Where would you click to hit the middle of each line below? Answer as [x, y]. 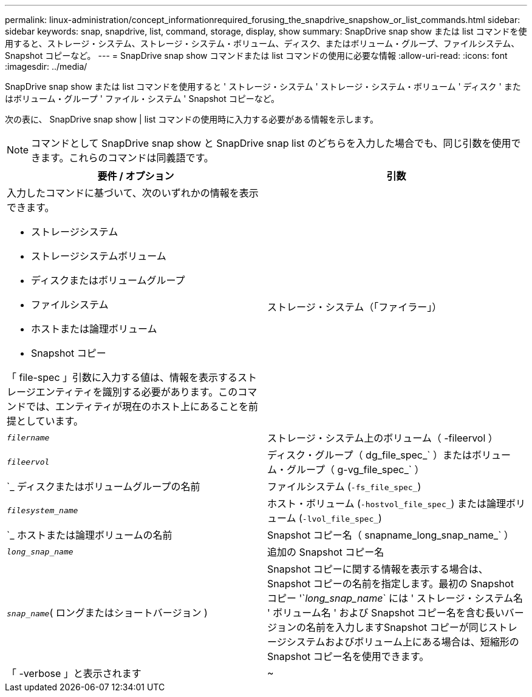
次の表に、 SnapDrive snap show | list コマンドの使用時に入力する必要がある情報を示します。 [192, 119]
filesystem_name [43, 510]
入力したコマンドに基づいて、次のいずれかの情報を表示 [133, 193]
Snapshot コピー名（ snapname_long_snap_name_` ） [390, 535]
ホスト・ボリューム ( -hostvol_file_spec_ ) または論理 [387, 503]
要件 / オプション [136, 176]
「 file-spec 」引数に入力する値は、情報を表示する [122, 377]
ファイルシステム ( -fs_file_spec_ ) [344, 487]
